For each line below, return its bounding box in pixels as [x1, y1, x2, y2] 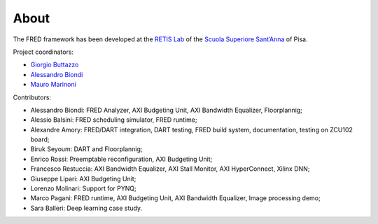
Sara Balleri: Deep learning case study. [30, 204, 143, 212]
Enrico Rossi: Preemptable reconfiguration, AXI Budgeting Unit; [30, 155, 213, 163]
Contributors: [13, 93, 52, 101]
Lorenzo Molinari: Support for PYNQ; [30, 184, 136, 192]
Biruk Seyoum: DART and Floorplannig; [30, 145, 143, 153]
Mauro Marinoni [30, 80, 76, 89]
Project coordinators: [13, 48, 73, 56]
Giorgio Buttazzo [30, 60, 79, 69]
